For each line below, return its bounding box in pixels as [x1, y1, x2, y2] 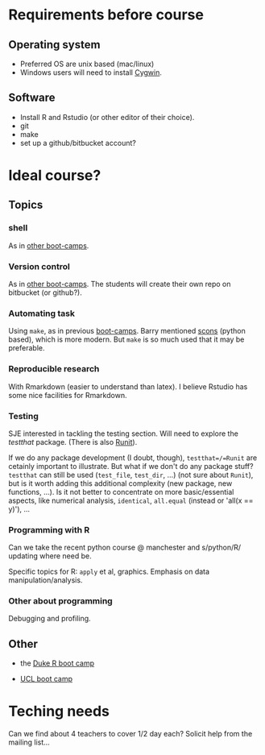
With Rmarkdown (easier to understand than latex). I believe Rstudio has [8, 381, 248, 392]
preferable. [8, 343, 45, 353]
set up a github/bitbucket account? [19, 138, 137, 147]
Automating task [8, 308, 75, 319]
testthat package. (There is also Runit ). [8, 437, 138, 446]
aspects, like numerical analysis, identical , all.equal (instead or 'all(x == [8, 496, 254, 505]
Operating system [8, 38, 101, 52]
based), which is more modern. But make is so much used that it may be [8, 334, 245, 344]
